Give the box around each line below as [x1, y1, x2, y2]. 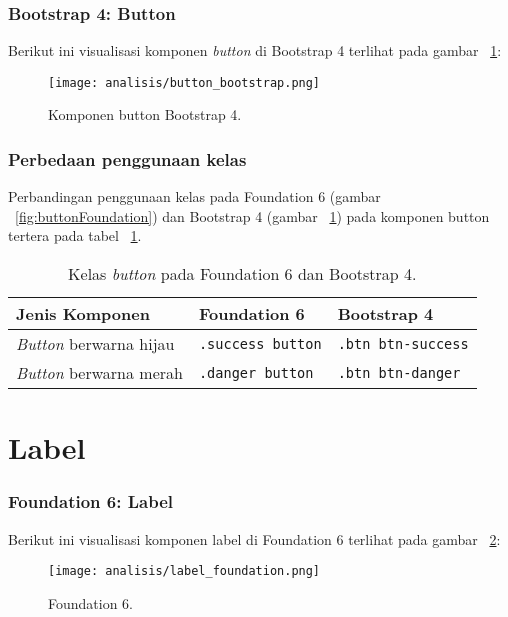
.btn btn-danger [337, 364, 461, 381]
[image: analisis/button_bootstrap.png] [48, 75, 321, 90]
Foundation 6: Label [8, 489, 174, 514]
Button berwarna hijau [16, 332, 175, 356]
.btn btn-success [337, 335, 469, 352]
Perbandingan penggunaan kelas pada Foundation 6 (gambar [8, 186, 381, 207]
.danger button [198, 364, 314, 381]
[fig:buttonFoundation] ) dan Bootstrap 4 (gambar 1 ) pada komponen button [15, 205, 490, 226]
